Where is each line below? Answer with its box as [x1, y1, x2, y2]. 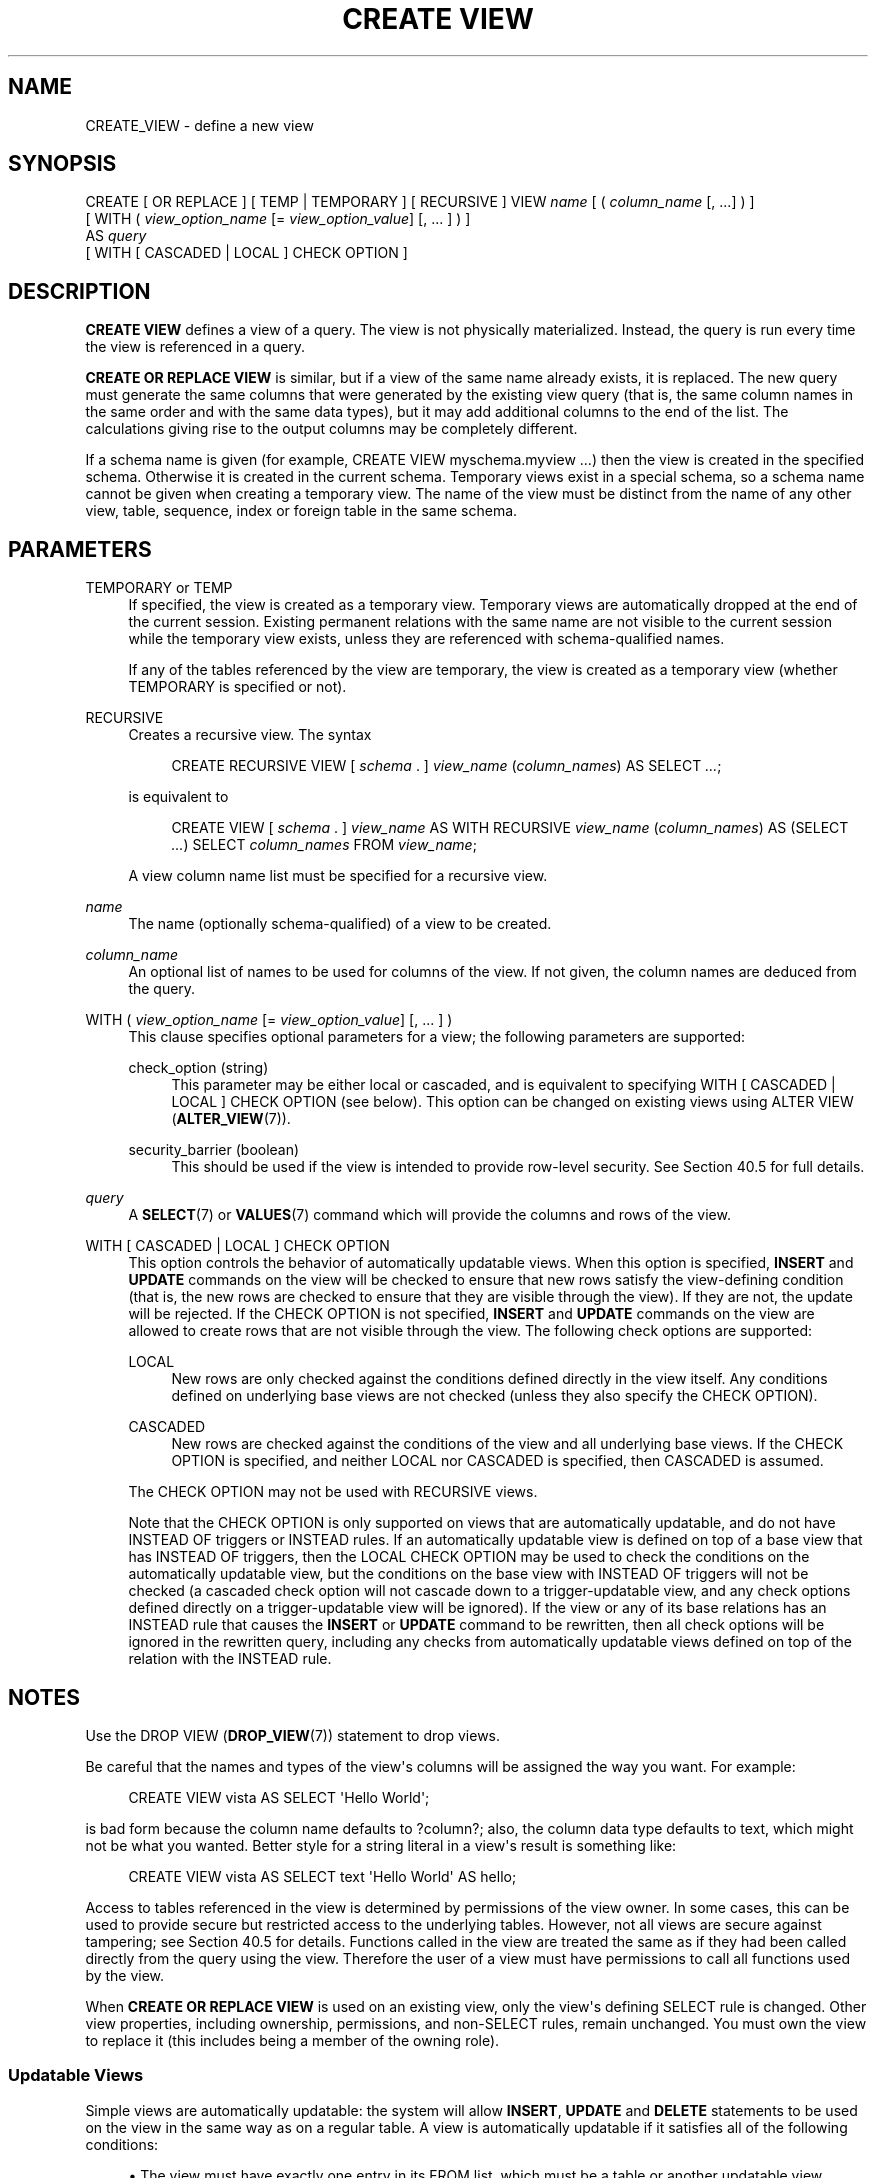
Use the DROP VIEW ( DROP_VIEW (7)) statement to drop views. [85, 1726, 501, 1744]
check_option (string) [128, 1059, 269, 1077]
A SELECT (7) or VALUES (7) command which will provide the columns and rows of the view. [128, 1206, 731, 1224]
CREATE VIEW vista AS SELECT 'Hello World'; [128, 1788, 430, 1806]
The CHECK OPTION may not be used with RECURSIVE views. [128, 1483, 538, 1501]
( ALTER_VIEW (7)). [171, 1110, 291, 1128]
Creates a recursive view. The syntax [128, 726, 372, 744]
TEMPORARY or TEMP [85, 579, 233, 597]
